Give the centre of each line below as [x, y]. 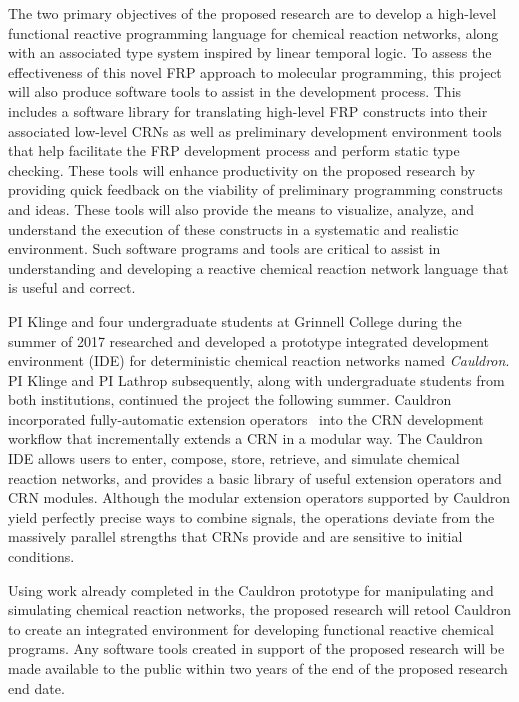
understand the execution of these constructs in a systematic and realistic [233, 228]
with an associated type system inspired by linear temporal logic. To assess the [250, 52]
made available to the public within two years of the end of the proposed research [258, 668]
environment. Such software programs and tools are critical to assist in [224, 248]
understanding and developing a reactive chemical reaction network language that [258, 267]
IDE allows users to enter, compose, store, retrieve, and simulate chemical [234, 458]
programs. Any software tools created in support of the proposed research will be [256, 648]
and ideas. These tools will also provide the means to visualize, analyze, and [241, 208]
